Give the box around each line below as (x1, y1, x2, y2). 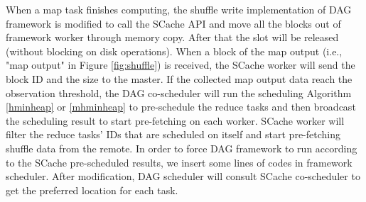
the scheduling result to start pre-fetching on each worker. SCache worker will (6, 113, 345, 128)
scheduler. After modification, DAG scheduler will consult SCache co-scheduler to (6, 169, 360, 184)
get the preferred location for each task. (6, 182, 178, 197)
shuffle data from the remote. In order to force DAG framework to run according (6, 140, 357, 155)
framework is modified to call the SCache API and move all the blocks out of (6, 16, 341, 30)
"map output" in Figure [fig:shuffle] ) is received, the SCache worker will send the (6, 57, 355, 72)
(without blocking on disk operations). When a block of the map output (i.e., (6, 43, 343, 58)
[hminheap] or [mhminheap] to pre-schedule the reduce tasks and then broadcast (6, 99, 356, 114)
